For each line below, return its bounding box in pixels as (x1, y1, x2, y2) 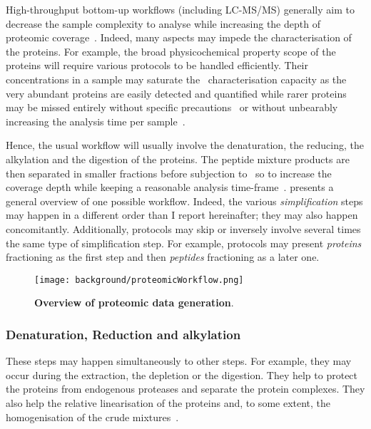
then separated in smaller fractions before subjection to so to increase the (6, 165, 332, 180)
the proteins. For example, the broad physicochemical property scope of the (6, 43, 336, 58)
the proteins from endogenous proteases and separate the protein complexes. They (6, 381, 365, 396)
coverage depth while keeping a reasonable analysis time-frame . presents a (6, 180, 334, 195)
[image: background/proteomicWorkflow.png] (34, 274, 244, 285)
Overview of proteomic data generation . (34, 295, 234, 310)
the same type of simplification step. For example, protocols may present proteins (6, 235, 362, 250)
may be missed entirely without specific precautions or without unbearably (6, 100, 338, 115)
